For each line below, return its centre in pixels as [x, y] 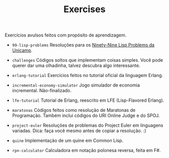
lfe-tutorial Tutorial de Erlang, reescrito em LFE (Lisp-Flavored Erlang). [88, 100]
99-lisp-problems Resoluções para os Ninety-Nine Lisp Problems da [83, 45]
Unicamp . [22, 50]
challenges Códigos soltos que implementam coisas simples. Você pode [87, 60]
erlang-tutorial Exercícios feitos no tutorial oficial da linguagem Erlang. [88, 75]
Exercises [85, 9]
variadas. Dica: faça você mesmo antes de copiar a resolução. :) [79, 131]
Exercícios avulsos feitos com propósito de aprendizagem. [66, 35]
